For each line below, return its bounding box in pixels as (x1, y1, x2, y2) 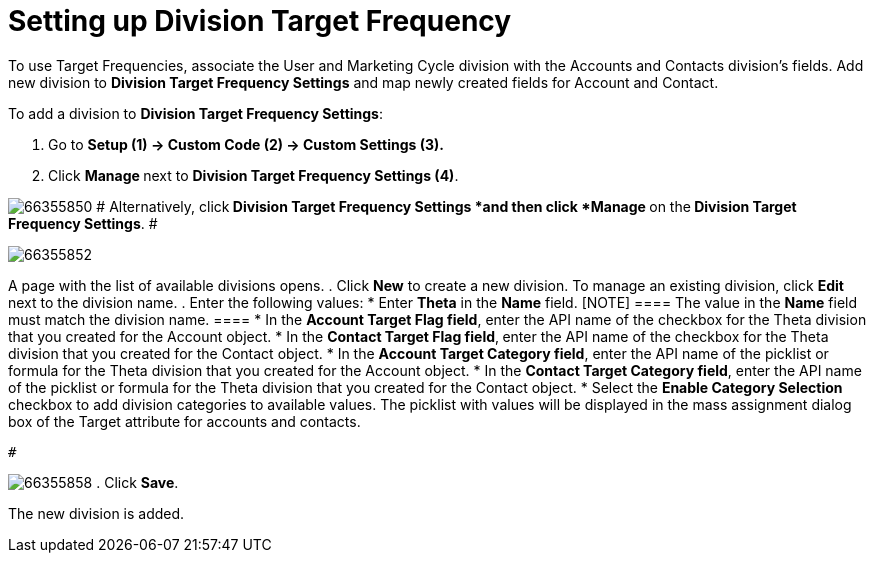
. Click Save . (96, 473, 179, 491)
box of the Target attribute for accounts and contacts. (8, 412, 361, 430)
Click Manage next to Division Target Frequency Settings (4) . (48, 166, 459, 184)
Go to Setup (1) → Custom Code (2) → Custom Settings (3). (48, 135, 444, 153)
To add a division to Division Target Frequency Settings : (8, 104, 384, 122)
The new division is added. (8, 504, 185, 522)
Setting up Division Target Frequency (8, 4, 512, 38)
